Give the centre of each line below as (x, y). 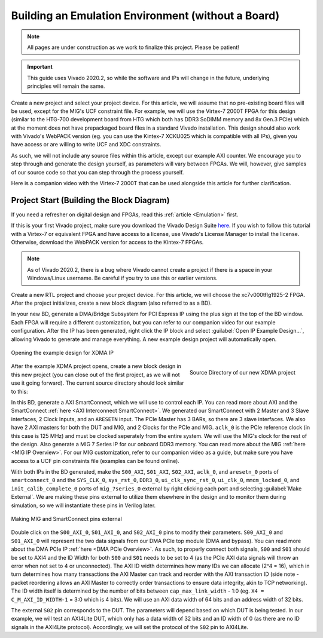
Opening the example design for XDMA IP (62, 353)
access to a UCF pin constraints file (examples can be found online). (95, 461)
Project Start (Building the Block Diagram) (90, 200)
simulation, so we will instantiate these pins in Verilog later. (83, 505)
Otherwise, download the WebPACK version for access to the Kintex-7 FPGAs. (107, 243)
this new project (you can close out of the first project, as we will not (95, 375)
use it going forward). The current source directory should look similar (98, 383)
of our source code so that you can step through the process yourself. (97, 172)
